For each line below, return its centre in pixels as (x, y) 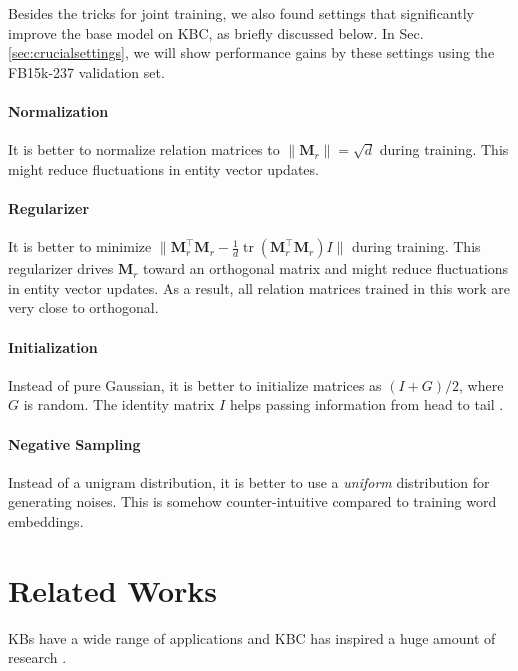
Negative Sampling (74, 443)
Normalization (58, 110)
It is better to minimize (80, 246)
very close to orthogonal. (83, 307)
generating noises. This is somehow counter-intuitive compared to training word (252, 501)
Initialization (53, 346)
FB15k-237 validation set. (86, 71)
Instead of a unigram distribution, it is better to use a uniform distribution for (249, 481)
